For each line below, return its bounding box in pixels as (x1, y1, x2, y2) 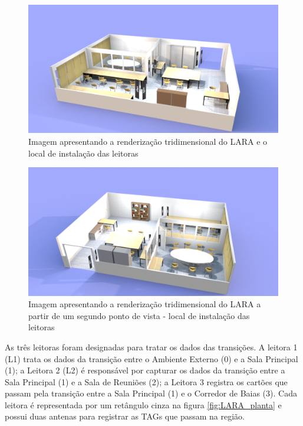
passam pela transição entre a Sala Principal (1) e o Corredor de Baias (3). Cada (5, 387, 297, 399)
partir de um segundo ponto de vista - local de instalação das (28, 309, 250, 321)
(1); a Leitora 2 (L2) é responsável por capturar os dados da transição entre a (5, 364, 285, 376)
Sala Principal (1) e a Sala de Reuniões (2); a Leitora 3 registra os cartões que (5, 375, 288, 388)
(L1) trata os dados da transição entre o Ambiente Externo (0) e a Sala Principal (5, 352, 298, 365)
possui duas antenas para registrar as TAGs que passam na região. (5, 410, 245, 422)
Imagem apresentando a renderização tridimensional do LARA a (28, 298, 261, 310)
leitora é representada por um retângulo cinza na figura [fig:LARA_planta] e (5, 398, 282, 411)
